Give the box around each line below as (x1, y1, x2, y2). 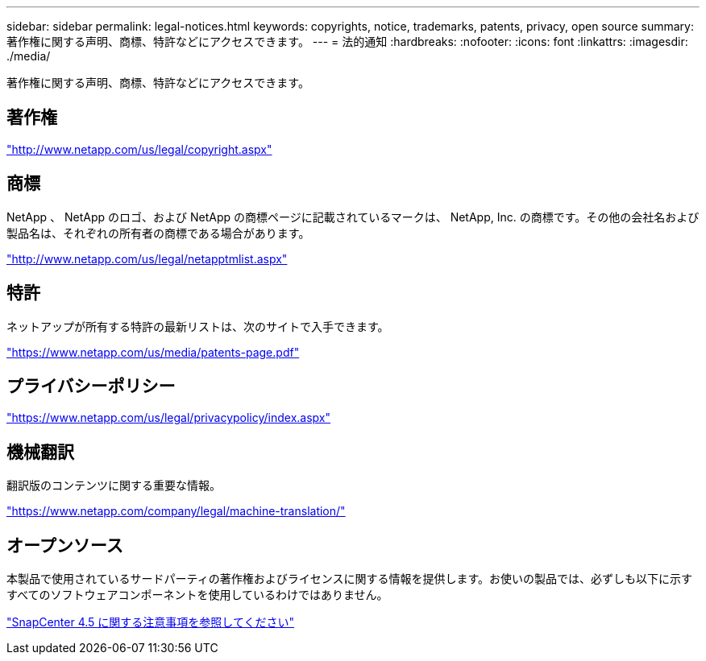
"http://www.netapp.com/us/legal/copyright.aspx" (6, 142, 272, 156)
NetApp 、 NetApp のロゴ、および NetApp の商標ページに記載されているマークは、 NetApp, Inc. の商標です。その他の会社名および (6, 209, 700, 224)
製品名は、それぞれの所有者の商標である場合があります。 (6, 225, 310, 240)
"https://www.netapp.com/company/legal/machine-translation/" (6, 504, 346, 518)
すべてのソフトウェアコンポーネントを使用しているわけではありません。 (6, 588, 388, 602)
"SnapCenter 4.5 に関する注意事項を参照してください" (6, 615, 295, 630)
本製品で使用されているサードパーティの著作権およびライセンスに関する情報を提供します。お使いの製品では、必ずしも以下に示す (6, 572, 693, 586)
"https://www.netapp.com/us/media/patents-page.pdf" (6, 345, 300, 359)
